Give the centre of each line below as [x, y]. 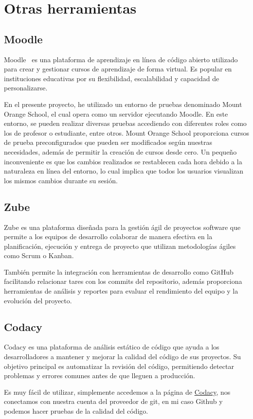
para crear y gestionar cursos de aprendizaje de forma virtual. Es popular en [118, 69]
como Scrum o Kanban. [39, 255]
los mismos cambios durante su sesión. [61, 180]
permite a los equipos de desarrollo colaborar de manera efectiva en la [108, 236]
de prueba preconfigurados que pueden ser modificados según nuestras [108, 142]
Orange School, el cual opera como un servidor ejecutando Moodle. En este [116, 113]
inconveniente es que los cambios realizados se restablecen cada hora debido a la [123, 161]
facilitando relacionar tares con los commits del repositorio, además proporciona [123, 281]
